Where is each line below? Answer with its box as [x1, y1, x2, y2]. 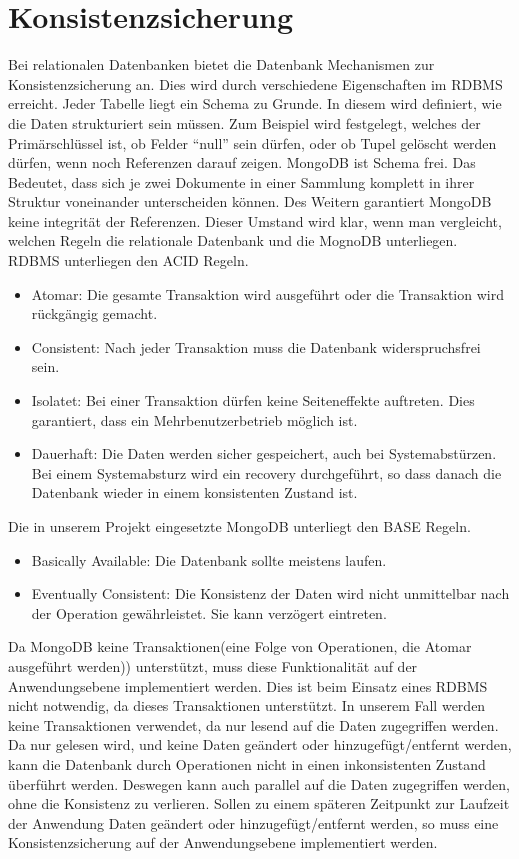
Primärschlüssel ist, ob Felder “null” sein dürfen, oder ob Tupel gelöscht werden [8, 132, 497, 153]
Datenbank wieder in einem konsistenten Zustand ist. [31, 482, 358, 503]
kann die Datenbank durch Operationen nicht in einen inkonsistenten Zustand [8, 753, 486, 774]
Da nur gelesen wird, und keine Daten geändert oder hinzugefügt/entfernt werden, [8, 734, 512, 755]
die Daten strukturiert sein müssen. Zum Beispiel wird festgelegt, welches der [8, 112, 481, 133]
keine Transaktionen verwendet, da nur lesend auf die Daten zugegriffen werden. [8, 714, 499, 735]
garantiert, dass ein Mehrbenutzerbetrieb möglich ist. [31, 409, 358, 430]
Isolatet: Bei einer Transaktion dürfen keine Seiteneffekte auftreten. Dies [31, 390, 475, 411]
